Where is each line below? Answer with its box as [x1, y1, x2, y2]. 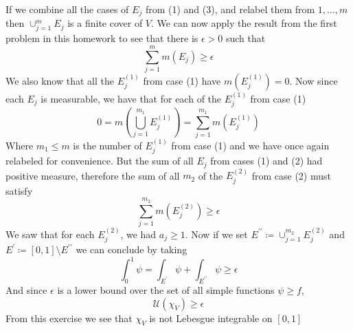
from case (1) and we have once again [171, 138, 330, 152]
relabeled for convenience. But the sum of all [5, 153, 194, 168]
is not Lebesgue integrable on [149, 310, 273, 325]
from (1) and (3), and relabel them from [145, 2, 315, 16]
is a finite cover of [67, 16, 143, 30]
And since [5, 283, 47, 297]
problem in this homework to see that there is [5, 31, 198, 45]
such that [225, 31, 266, 45]
